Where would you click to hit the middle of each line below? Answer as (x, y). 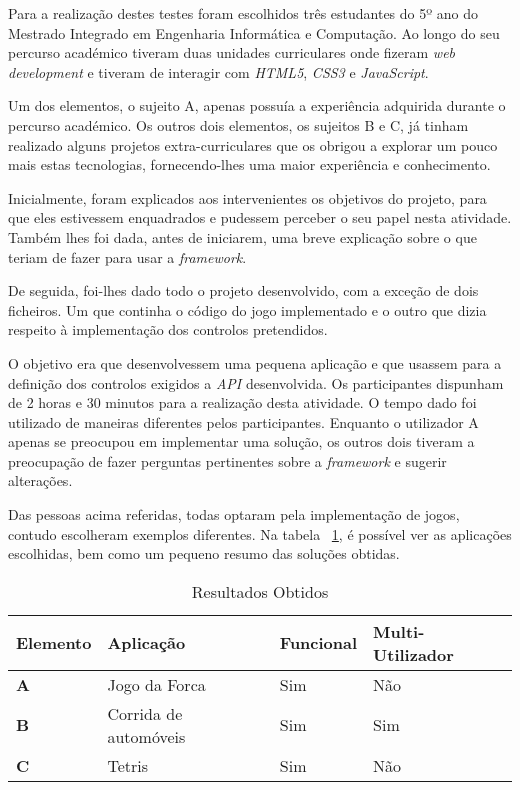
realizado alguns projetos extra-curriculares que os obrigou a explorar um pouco (253, 144)
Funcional (318, 643)
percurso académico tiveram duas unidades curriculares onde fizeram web (232, 52)
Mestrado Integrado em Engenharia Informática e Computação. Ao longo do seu (254, 32)
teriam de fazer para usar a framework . (127, 256)
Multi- (399, 631)
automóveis (146, 736)
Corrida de (145, 713)
